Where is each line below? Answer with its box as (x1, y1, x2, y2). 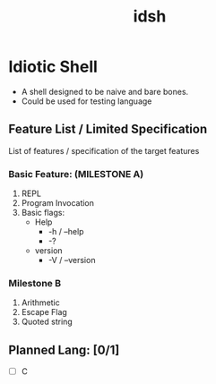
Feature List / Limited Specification (8, 122, 208, 137)
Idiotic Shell (8, 56, 98, 77)
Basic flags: (21, 208, 65, 218)
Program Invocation (21, 198, 95, 209)
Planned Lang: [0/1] (8, 342, 120, 357)
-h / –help (48, 226, 84, 237)
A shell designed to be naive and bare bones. (21, 86, 189, 97)
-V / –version (48, 255, 96, 266)
